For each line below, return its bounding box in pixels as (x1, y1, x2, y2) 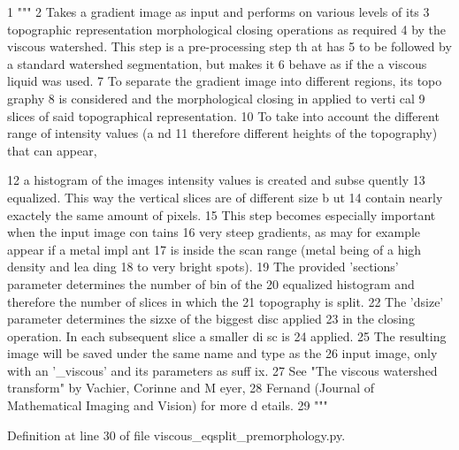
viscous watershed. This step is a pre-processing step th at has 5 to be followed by (7, 37, 452, 56)
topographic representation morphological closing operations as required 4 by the (7, 19, 447, 38)
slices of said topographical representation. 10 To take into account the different (7, 106, 440, 125)
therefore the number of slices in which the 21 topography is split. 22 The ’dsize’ (7, 292, 444, 310)
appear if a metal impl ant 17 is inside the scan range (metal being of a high (7, 240, 422, 258)
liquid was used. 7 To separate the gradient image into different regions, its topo (7, 72, 442, 90)
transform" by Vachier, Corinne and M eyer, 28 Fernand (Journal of (7, 378, 375, 397)
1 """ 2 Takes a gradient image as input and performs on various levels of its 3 (7, 3, 430, 20)
